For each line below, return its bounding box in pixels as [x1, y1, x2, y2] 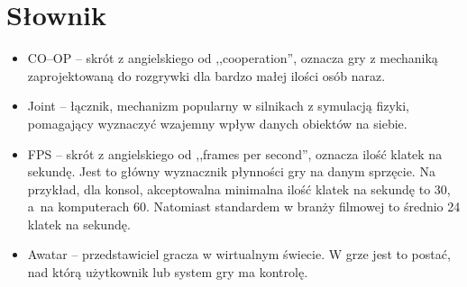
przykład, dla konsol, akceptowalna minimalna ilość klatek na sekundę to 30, [27, 179, 451, 198]
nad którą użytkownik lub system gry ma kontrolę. [27, 263, 308, 282]
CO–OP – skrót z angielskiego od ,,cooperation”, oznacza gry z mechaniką [27, 49, 438, 67]
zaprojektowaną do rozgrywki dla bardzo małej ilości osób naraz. [27, 66, 386, 85]
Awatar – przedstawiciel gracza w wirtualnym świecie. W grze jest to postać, [27, 245, 451, 264]
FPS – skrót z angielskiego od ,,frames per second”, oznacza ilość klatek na [27, 144, 443, 163]
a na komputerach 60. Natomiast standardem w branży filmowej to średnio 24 [27, 197, 461, 216]
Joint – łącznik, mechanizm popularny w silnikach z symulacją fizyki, [27, 96, 409, 115]
